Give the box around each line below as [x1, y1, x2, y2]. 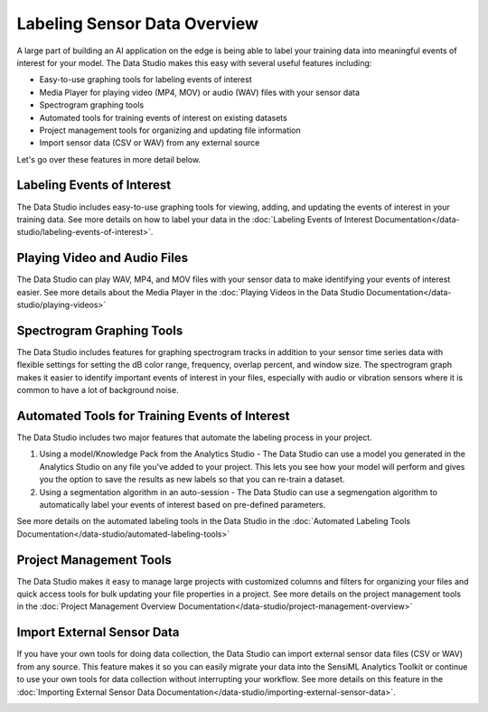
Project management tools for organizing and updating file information [39, 125, 302, 136]
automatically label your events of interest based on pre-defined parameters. [39, 499, 326, 510]
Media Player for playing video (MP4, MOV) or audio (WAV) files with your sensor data [39, 87, 361, 98]
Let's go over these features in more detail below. [16, 154, 202, 164]
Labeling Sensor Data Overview [16, 14, 259, 33]
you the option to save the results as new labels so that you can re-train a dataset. [39, 474, 345, 485]
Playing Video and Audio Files [16, 250, 189, 266]
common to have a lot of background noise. [16, 385, 180, 396]
